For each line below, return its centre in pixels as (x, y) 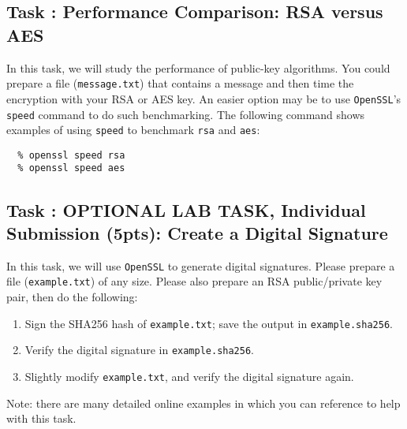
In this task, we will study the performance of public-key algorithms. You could (198, 67)
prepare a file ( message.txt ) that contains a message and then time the (180, 83)
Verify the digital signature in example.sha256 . (140, 350)
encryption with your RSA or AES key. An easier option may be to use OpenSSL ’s (204, 98)
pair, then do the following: (72, 297)
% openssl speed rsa (71, 155)
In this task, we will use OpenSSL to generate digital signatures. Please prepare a (201, 265)
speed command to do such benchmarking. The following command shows (186, 114)
